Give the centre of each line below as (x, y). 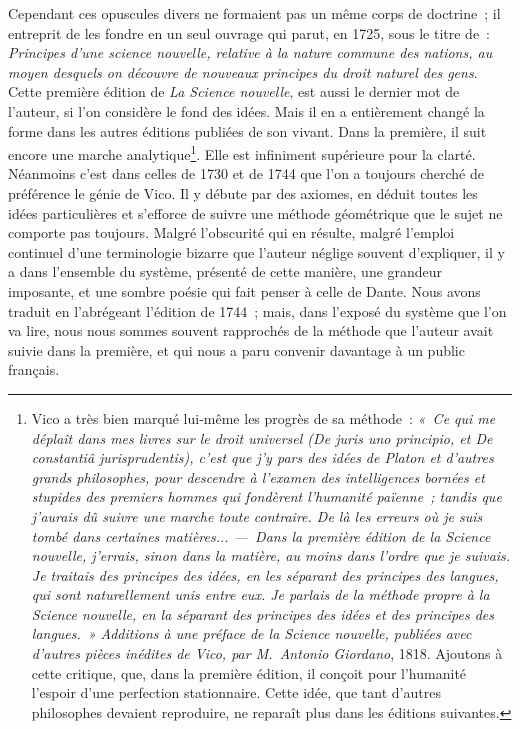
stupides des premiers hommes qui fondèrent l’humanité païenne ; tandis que (266, 496)
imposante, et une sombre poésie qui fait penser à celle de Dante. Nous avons (244, 290)
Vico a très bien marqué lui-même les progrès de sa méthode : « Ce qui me (263, 417)
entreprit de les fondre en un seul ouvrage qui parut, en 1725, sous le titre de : (249, 32)
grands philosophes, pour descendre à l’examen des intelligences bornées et (258, 476)
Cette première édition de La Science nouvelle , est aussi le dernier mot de (234, 91)
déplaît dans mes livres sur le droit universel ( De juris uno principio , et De (262, 437)
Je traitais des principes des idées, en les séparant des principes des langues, (265, 574)
